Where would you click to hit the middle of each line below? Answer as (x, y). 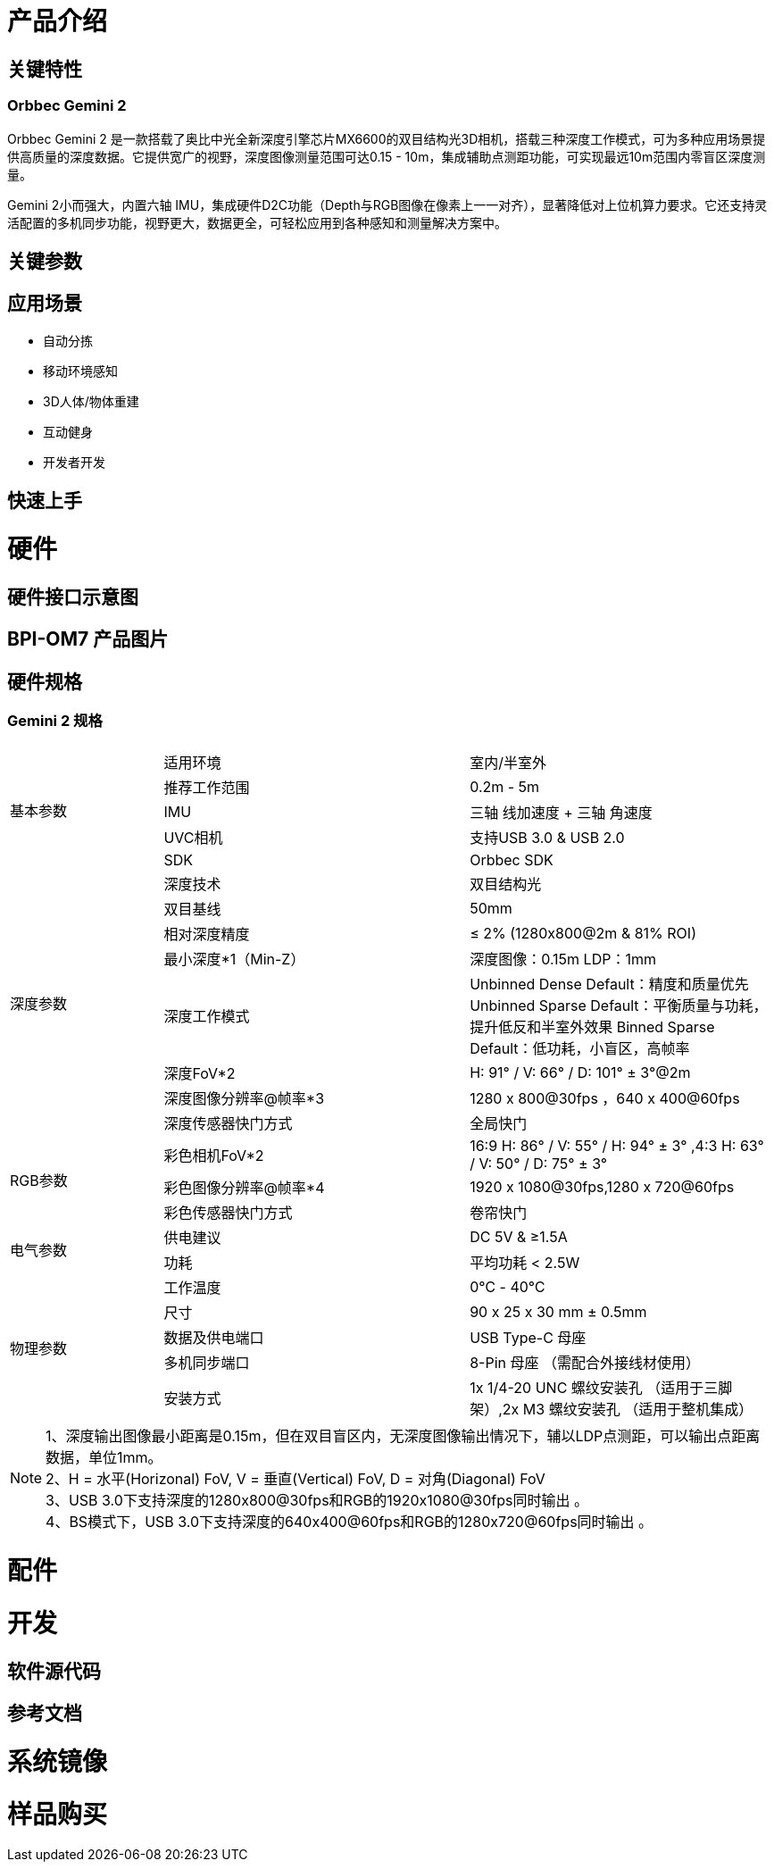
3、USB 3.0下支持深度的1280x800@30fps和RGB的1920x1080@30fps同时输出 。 (317, 1501)
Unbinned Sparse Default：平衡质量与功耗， (619, 1006)
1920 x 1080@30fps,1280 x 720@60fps (602, 1187)
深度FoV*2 (200, 1074)
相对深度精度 (207, 934)
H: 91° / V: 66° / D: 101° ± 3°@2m (580, 1073)
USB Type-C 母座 (528, 1338)
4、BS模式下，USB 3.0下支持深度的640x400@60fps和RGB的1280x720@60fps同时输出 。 (350, 1522)
